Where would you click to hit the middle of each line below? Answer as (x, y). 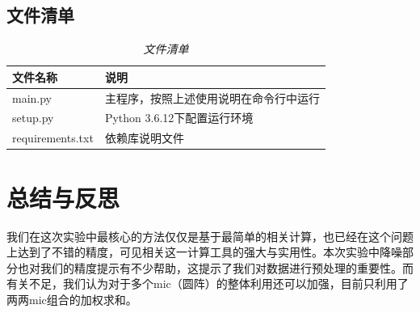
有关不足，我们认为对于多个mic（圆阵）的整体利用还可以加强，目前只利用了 (208, 283)
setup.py (33, 118)
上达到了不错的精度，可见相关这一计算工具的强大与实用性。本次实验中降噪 (204, 252)
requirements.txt (53, 138)
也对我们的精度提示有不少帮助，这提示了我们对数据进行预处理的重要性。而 (215, 267)
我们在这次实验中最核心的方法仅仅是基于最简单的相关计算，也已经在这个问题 (210, 236)
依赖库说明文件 (144, 138)
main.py (32, 97)
